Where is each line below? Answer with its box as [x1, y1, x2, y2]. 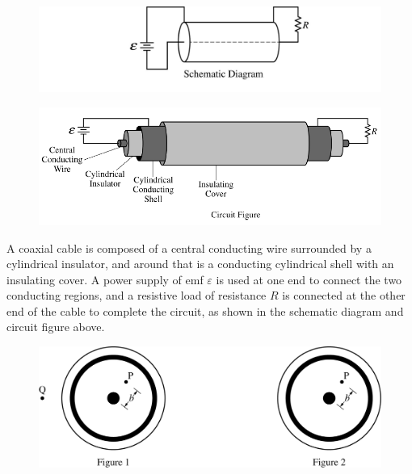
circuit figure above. [6, 318, 105, 335]
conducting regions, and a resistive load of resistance [6, 287, 267, 304]
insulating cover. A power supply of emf [6, 271, 204, 287]
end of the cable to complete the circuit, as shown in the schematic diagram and [6, 302, 404, 319]
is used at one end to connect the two [216, 271, 402, 287]
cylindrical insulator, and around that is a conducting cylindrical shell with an [6, 255, 394, 272]
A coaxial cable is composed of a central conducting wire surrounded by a [6, 239, 372, 256]
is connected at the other [282, 287, 406, 304]
